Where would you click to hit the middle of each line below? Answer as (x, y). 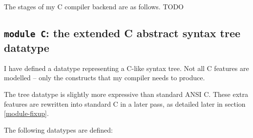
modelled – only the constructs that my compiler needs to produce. (105, 78)
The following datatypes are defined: (58, 129)
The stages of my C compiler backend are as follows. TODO (94, 6)
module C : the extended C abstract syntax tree (122, 33)
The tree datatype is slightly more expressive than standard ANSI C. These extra (126, 94)
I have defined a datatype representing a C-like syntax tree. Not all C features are (126, 68)
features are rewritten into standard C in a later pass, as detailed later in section (125, 103)
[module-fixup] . (26, 113)
